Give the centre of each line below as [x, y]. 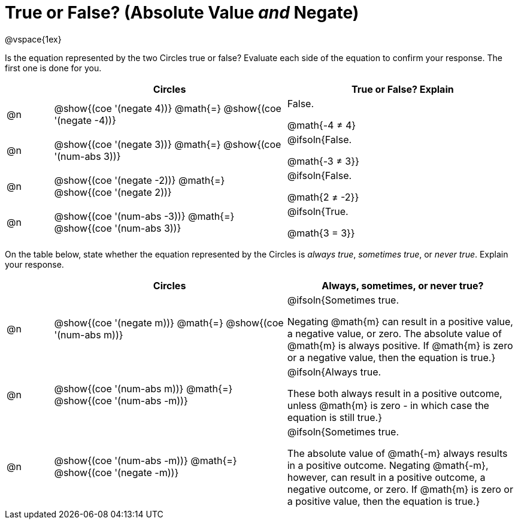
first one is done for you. [53, 68]
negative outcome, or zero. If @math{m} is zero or [400, 489]
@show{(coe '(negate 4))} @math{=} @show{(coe [168, 108]
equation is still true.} [335, 417]
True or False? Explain [403, 89]
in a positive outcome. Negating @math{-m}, [388, 465]
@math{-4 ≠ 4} [322, 125]
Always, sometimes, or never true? [403, 285]
